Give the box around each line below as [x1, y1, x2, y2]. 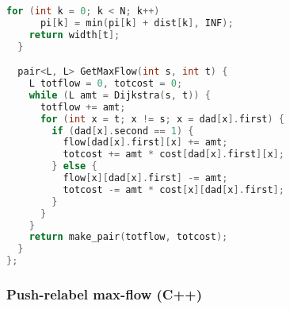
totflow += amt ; [40, 101, 126, 113]
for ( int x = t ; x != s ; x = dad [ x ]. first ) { [40, 113, 285, 125]
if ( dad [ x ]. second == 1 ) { [52, 125, 194, 137]
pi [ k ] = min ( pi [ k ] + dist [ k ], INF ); [40, 17, 234, 29]
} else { [52, 160, 97, 172]
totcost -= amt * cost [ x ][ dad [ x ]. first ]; [63, 183, 284, 195]
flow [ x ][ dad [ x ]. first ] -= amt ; [63, 172, 228, 184]
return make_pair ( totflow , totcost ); [29, 231, 228, 243]
